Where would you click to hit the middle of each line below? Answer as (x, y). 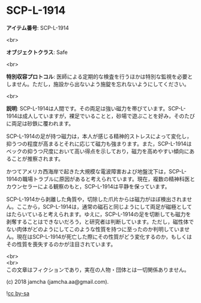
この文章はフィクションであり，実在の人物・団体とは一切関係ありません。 (98, 269)
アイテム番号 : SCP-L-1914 (37, 28)
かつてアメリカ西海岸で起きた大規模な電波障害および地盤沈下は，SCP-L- (97, 171)
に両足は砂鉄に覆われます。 (40, 123)
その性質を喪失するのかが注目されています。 (61, 244)
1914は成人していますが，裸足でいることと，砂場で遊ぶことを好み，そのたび (100, 116)
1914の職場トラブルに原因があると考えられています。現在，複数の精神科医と (101, 179)
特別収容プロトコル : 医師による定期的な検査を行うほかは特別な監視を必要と (100, 76)
